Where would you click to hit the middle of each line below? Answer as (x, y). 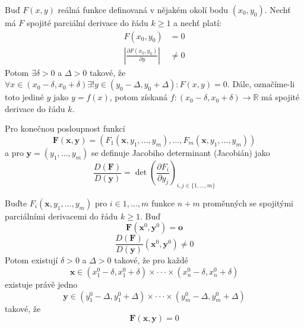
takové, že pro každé (151, 260)
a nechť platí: (197, 23)
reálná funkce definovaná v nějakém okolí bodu (143, 9)
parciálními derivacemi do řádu (61, 216)
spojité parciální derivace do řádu (88, 23)
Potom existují (31, 260)
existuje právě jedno (41, 284)
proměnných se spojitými (248, 203)
